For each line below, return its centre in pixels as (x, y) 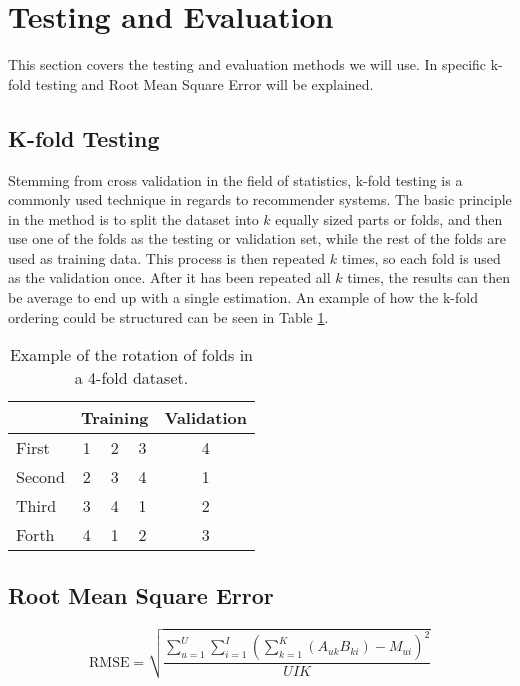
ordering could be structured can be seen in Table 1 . (168, 316)
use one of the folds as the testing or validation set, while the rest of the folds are (257, 238)
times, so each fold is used (421, 257)
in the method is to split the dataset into (133, 218)
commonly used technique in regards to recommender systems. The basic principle (260, 199)
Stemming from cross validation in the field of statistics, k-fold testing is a (235, 179)
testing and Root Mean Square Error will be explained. (204, 83)
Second (40, 477)
